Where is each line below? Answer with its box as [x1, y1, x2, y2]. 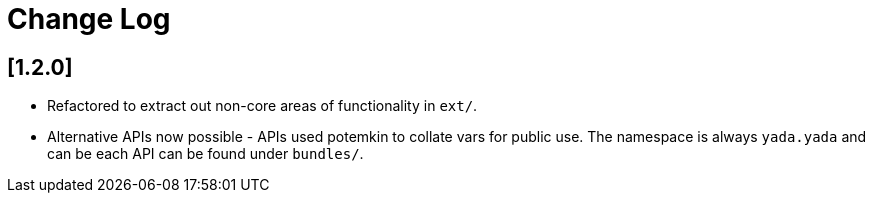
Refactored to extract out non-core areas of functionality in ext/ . [47, 97, 478, 115]
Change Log [7, 2, 171, 36]
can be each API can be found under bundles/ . [47, 145, 364, 163]
